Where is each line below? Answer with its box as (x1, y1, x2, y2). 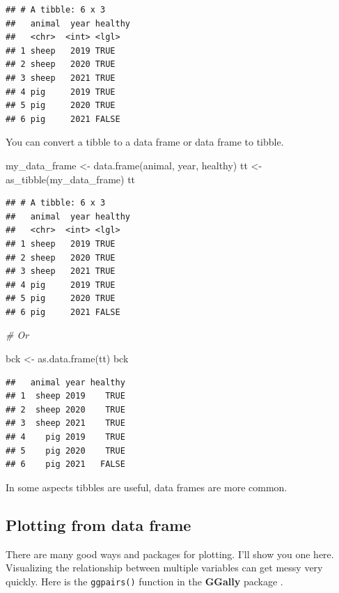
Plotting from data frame (6, 514, 191, 535)
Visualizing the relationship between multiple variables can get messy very (6, 560, 323, 575)
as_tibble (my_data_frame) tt (6, 171, 136, 186)
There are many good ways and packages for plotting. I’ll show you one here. (6, 546, 334, 561)
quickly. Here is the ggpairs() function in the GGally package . (6, 573, 283, 588)
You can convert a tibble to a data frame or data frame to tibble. (6, 134, 284, 149)
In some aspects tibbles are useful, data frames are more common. (6, 479, 287, 494)
